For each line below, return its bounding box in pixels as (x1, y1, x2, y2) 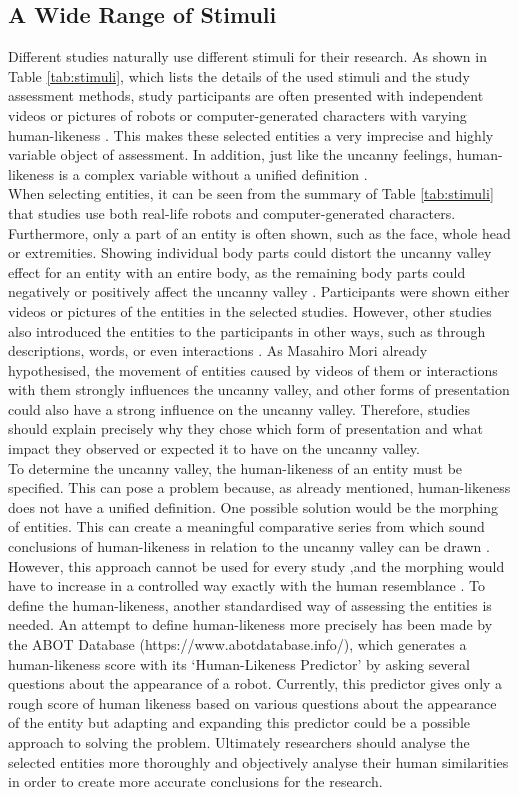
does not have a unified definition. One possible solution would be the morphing (8, 496, 499, 517)
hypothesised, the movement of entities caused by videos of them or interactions (8, 359, 498, 380)
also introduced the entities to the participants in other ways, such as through (8, 320, 486, 341)
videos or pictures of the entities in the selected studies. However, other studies (8, 300, 492, 321)
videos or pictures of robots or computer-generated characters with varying (8, 104, 467, 125)
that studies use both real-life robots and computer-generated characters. (8, 202, 456, 223)
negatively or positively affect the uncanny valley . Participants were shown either (8, 281, 510, 302)
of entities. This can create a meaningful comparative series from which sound (8, 516, 485, 537)
